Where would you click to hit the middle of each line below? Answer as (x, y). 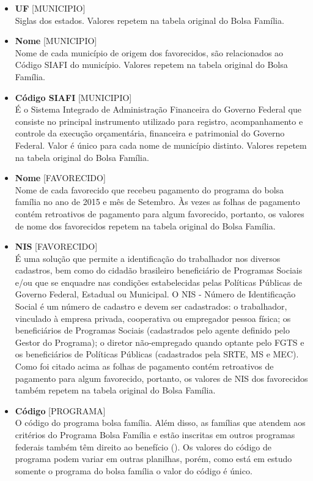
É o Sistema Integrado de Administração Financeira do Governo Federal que (158, 109)
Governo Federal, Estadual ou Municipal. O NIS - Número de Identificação (155, 294)
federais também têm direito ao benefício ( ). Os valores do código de (143, 446)
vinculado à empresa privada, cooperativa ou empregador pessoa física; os (153, 318)
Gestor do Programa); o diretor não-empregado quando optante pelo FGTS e (160, 342)
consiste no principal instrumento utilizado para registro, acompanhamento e (159, 121)
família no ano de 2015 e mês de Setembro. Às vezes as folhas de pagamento (157, 202)
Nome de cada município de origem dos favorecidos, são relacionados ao (149, 52)
